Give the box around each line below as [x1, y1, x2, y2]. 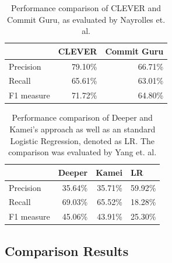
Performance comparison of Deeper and [12, 111, 153, 124]
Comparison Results [5, 241, 129, 259]
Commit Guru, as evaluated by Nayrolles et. [7, 13, 166, 25]
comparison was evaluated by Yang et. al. [8, 146, 157, 158]
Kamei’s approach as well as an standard [9, 123, 156, 135]
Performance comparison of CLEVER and [11, 2, 162, 13]
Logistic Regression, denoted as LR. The [10, 134, 155, 146]
